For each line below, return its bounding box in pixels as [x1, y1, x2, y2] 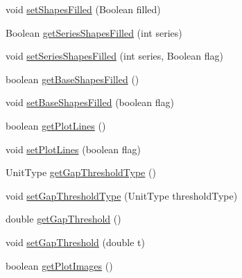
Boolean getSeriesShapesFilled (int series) [6, 25, 182, 40]
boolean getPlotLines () [6, 118, 106, 132]
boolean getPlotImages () [6, 258, 113, 272]
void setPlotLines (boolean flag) [6, 141, 141, 156]
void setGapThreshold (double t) [6, 234, 145, 249]
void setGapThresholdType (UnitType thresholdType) [6, 188, 238, 202]
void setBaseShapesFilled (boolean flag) [6, 95, 174, 110]
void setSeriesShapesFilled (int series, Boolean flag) [6, 49, 223, 63]
